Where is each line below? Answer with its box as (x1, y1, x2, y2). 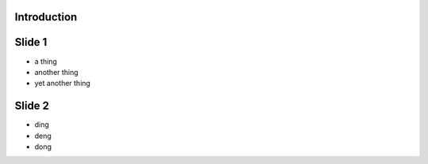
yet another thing (34, 79, 91, 88)
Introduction (14, 10, 78, 24)
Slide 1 (14, 35, 48, 49)
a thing (34, 56, 57, 66)
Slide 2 (14, 99, 50, 113)
